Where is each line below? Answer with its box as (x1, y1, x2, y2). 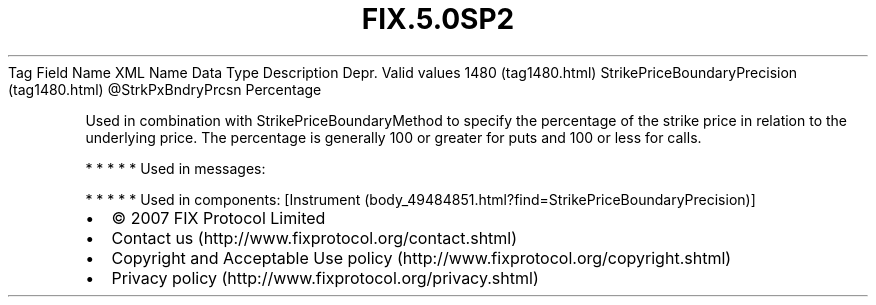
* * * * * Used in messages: (85, 159, 266, 177)
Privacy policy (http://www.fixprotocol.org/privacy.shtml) (111, 267, 539, 288)
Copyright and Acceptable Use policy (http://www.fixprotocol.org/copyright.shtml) (111, 247, 732, 268)
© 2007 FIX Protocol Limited (111, 207, 326, 228)
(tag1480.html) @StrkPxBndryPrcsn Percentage (8, 80, 322, 98)
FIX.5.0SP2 (361, 2, 515, 36)
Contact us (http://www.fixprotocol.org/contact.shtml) (111, 227, 518, 248)
